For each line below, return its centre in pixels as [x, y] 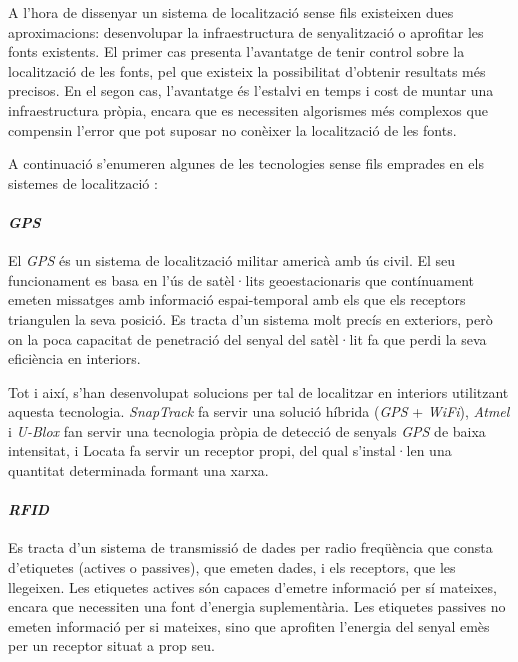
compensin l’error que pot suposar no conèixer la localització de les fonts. [232, 129]
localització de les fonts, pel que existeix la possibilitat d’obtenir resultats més [247, 70]
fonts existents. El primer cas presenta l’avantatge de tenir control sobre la [236, 51]
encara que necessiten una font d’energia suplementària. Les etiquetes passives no [257, 606]
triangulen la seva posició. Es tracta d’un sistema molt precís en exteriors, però [250, 318]
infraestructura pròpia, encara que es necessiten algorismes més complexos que [248, 109]
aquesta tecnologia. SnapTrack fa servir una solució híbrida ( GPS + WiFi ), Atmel [259, 411]
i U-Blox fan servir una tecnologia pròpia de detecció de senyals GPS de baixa [247, 430]
